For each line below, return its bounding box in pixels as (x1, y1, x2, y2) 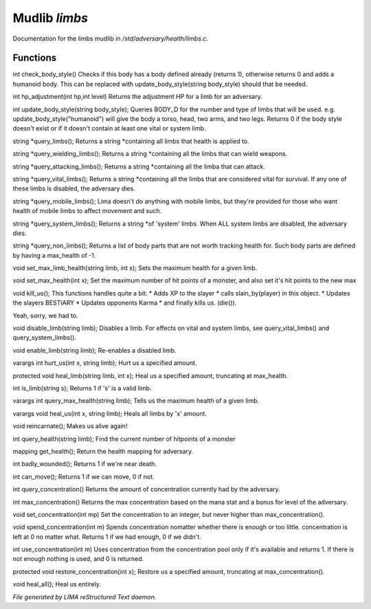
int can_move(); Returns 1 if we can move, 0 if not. (12, 472, 155, 480)
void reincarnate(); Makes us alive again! (12, 422, 128, 430)
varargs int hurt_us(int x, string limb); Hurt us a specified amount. (12, 359, 197, 367)
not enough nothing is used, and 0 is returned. (12, 555, 144, 563)
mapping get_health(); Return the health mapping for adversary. (12, 447, 194, 455)
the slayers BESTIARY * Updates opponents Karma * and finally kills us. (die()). (12, 299, 237, 307)
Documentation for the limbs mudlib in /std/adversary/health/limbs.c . (12, 34, 209, 43)
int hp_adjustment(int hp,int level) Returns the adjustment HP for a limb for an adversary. (12, 93, 262, 101)
